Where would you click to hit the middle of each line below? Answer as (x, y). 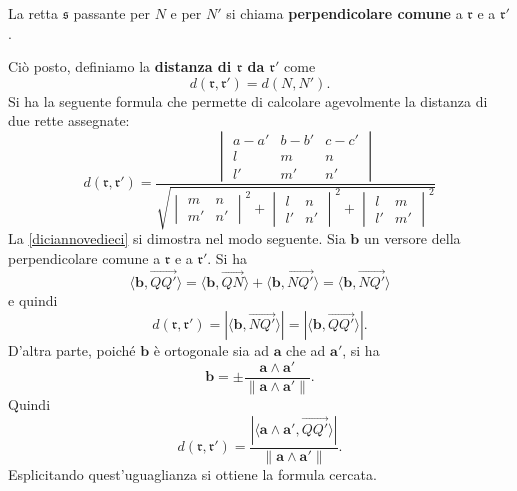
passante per (111, 13)
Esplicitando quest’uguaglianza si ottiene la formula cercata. (192, 473)
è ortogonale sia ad (211, 350)
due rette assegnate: (69, 120)
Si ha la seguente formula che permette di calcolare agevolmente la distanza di (248, 100)
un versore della (412, 238)
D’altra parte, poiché (72, 350)
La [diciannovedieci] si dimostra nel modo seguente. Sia (177, 238)
